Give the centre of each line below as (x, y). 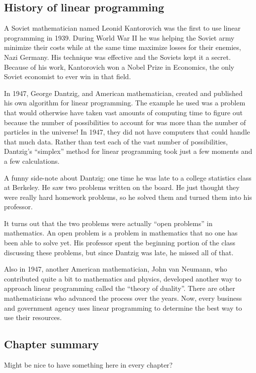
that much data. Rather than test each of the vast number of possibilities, (116, 141)
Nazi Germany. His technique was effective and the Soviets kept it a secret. (117, 57)
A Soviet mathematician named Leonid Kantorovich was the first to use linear (122, 28)
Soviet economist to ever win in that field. (67, 76)
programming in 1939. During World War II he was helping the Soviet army (119, 37)
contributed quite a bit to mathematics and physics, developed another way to (123, 278)
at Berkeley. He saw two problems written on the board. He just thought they (122, 187)
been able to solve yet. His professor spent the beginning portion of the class (120, 243)
